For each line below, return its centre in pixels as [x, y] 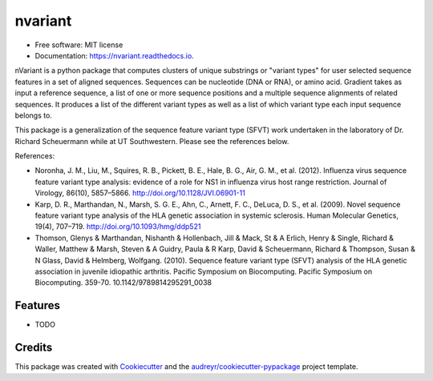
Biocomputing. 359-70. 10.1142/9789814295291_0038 [123, 283]
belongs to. [33, 115]
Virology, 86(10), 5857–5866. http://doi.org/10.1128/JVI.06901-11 [140, 193]
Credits [34, 348]
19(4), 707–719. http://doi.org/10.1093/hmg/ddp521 [118, 227]
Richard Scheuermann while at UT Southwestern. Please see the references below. [152, 141]
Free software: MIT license [79, 45]
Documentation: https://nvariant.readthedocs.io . [114, 55]
